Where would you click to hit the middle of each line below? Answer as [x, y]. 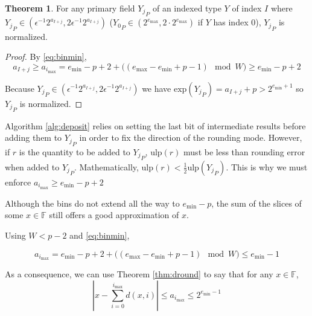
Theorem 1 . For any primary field [70, 8]
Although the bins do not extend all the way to [92, 203]
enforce [18, 182]
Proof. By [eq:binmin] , [46, 56]
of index [247, 8]
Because [20, 88]
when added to [32, 166]
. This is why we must [267, 166]
